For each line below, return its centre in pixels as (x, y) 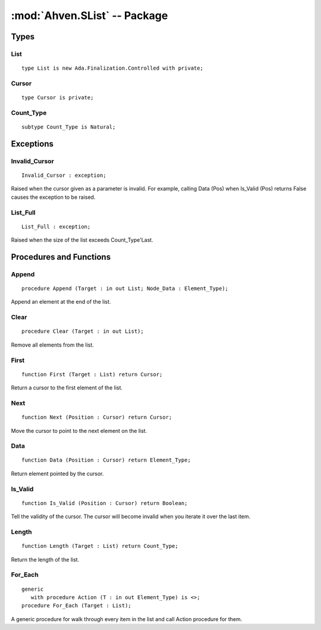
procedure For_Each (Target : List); (77, 606)
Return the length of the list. (45, 559)
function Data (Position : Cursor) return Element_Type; (106, 460)
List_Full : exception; (56, 227)
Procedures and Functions (61, 257)
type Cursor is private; (58, 98)
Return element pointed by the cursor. (57, 473)
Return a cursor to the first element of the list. (67, 388)
